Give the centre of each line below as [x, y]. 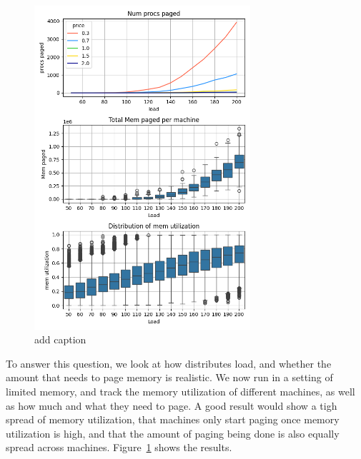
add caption [60, 339]
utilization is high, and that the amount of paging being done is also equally [173, 433]
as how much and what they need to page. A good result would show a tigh [172, 405]
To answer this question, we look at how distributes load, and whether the [169, 363]
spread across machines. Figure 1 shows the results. [119, 447]
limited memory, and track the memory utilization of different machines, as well [180, 391]
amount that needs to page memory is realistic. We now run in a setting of [169, 377]
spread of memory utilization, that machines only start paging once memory [173, 419]
